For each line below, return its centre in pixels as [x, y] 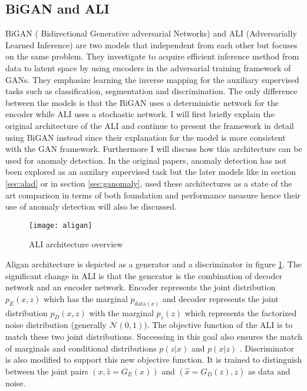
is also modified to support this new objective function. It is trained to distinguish [154, 359]
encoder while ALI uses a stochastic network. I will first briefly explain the [140, 114]
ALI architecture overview [76, 244]
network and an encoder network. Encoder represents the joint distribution [141, 287]
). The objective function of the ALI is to [218, 325]
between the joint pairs [47, 371]
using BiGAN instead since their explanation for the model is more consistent [146, 137]
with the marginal [121, 312]
